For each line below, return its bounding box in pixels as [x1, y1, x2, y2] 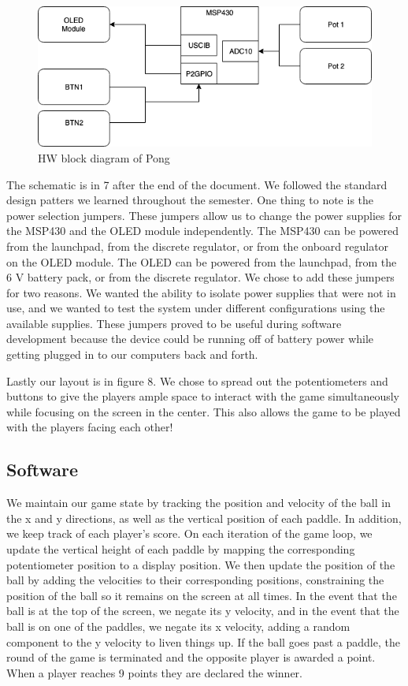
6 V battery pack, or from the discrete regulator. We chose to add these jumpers [6, 269, 395, 285]
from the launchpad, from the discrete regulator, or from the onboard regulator [6, 237, 389, 254]
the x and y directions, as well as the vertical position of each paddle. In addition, [6, 509, 402, 526]
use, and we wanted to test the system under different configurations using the [6, 300, 385, 316]
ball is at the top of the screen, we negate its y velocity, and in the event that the [6, 602, 399, 619]
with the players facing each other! [6, 419, 173, 435]
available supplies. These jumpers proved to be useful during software [6, 315, 342, 331]
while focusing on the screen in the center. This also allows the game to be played [6, 403, 401, 419]
